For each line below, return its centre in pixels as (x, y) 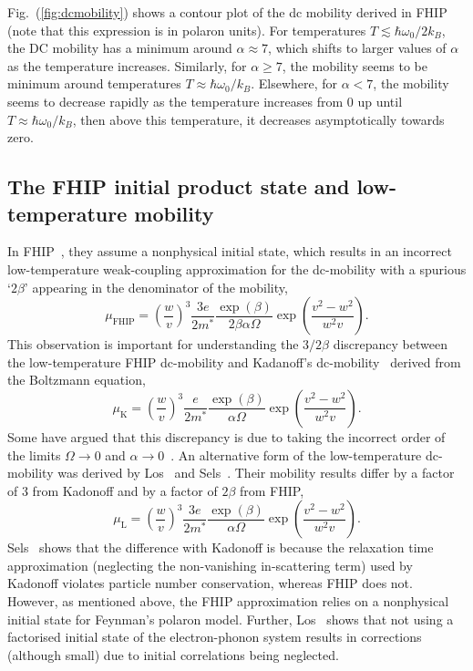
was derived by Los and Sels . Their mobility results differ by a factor (256, 473)
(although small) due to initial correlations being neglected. (173, 654)
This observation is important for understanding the (153, 344)
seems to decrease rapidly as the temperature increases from (175, 101)
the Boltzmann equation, (77, 380)
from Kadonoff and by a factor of (125, 490)
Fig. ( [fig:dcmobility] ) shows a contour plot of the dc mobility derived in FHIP (227, 12)
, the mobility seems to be (355, 65)
